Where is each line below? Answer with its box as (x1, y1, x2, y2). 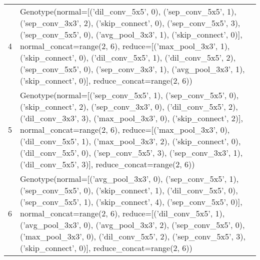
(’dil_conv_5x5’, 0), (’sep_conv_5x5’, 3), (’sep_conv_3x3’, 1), (20, 147, 243, 158)
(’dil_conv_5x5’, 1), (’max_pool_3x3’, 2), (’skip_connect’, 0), (20, 135, 241, 147)
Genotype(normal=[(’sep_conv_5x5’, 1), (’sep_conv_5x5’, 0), (20, 89, 239, 101)
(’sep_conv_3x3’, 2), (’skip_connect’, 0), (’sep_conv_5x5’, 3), (20, 17, 240, 29)
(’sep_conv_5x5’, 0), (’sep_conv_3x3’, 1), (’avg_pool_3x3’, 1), (20, 63, 245, 75)
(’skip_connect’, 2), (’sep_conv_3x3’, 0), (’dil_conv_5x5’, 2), (20, 101, 238, 112)
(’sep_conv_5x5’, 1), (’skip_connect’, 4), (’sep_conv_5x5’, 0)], (20, 196, 242, 207)
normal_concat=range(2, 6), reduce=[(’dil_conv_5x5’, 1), (20, 207, 225, 219)
